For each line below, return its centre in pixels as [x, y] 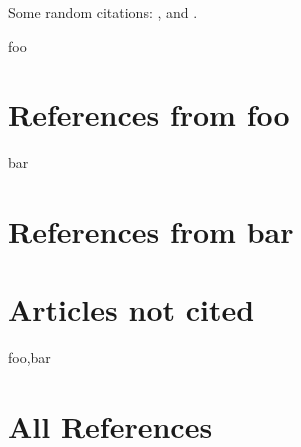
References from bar [151, 231]
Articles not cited [131, 309]
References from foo [149, 114]
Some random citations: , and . [103, 12]
